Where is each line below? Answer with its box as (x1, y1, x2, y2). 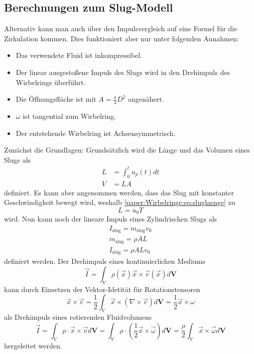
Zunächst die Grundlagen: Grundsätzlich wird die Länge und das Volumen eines (4, 145, 250, 155)
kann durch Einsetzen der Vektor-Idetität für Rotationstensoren (4, 284, 200, 294)
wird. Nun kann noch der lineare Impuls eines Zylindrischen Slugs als (4, 214, 217, 224)
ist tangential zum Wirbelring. (23, 111, 116, 121)
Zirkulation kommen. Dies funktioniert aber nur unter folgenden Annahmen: (4, 33, 239, 43)
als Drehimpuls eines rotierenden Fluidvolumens (4, 312, 152, 322)
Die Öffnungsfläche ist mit (16, 94, 96, 104)
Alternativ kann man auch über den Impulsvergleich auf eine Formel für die (4, 23, 237, 34)
